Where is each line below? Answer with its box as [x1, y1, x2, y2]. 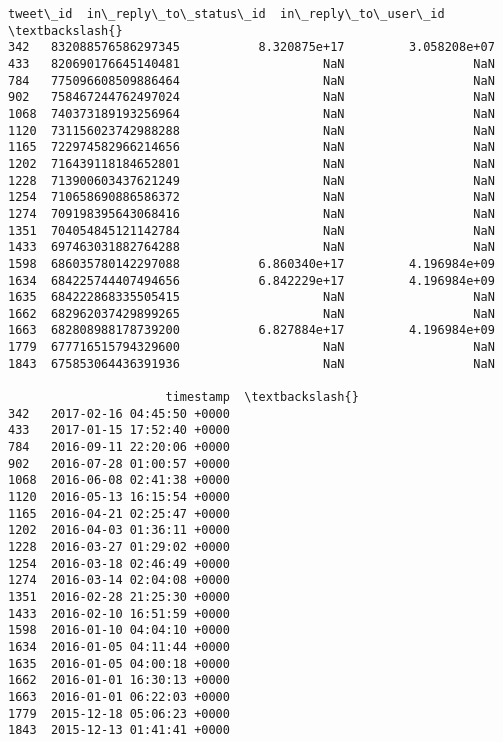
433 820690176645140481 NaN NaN [8, 56, 495, 71]
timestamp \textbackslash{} [165, 390, 359, 405]
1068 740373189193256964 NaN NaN [8, 106, 495, 121]
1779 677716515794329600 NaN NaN [8, 340, 495, 355]
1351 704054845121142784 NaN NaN [8, 223, 495, 238]
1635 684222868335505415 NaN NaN [8, 290, 495, 305]
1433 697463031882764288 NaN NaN [8, 240, 495, 255]
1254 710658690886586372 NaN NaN [8, 190, 495, 205]
